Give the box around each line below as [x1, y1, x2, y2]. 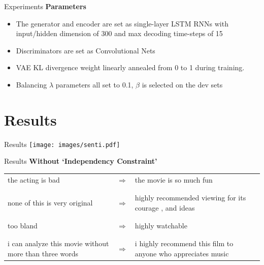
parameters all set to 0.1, [55, 79, 134, 90]
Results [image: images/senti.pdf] [4, 138, 120, 149]
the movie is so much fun [135, 174, 213, 185]
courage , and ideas [135, 202, 195, 213]
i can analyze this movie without [8, 238, 109, 249]
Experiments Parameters [4, 1, 86, 11]
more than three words [8, 248, 79, 258]
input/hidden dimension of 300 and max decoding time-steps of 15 [16, 28, 223, 39]
